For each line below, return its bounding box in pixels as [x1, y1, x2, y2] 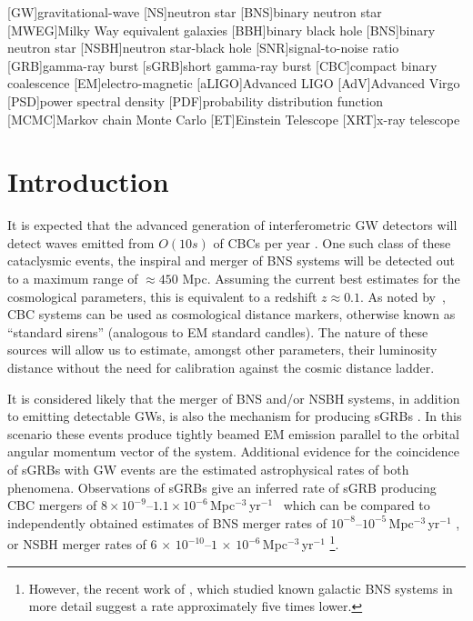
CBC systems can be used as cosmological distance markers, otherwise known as [7, 305, 456, 324]
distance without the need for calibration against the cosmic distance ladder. [7, 358, 435, 377]
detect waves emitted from [7, 233, 155, 252]
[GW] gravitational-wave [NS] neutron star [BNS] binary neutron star [7, 3, 382, 21]
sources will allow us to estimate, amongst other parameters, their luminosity [7, 340, 438, 359]
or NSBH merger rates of [7, 535, 146, 554]
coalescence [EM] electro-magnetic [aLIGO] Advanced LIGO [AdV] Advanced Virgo [7, 74, 460, 93]
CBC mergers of [7, 496, 97, 515]
